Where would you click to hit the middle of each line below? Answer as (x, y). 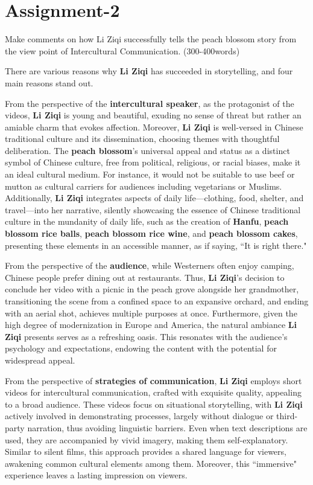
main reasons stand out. (49, 82)
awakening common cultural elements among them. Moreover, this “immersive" (151, 463)
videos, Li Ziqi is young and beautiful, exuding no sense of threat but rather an (153, 115)
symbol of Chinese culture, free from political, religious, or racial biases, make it (153, 162)
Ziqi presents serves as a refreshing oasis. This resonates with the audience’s (146, 336)
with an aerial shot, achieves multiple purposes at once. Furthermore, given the (151, 313)
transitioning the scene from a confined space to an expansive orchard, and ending (157, 301)
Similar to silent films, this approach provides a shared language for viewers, (146, 451)
